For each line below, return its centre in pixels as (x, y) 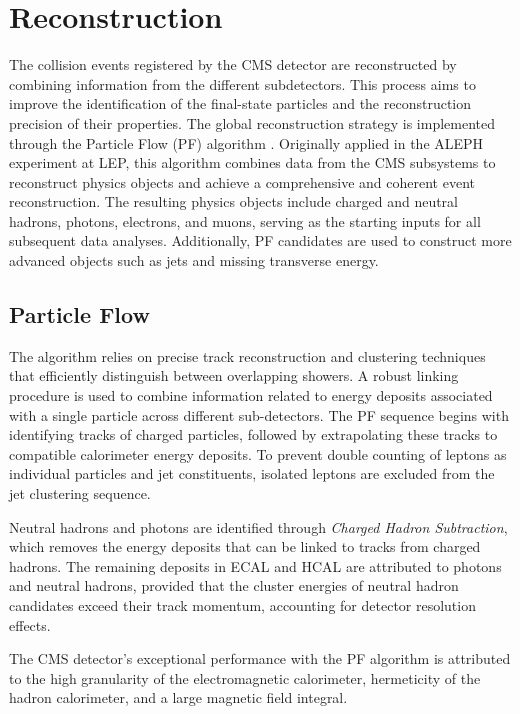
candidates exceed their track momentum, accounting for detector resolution (242, 604)
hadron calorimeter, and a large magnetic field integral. (178, 697)
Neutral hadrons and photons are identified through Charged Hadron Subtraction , (258, 526)
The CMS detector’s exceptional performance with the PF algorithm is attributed (260, 658)
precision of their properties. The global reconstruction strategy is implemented (252, 122)
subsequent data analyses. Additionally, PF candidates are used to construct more (260, 240)
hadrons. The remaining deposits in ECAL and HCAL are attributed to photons (255, 565)
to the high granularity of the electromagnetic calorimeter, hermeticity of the (245, 677)
